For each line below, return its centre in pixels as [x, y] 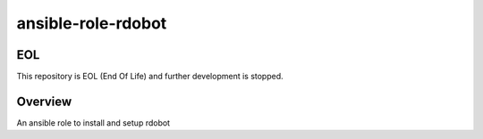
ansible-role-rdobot [92, 23]
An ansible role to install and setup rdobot [93, 123]
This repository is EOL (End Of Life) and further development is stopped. [150, 77]
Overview [44, 101]
